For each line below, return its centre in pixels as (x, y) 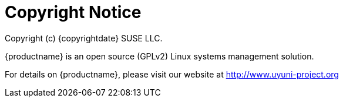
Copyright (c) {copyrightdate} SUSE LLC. (84, 38)
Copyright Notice (73, 12)
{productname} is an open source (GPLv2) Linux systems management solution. (159, 56)
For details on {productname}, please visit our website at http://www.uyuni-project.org (172, 74)
